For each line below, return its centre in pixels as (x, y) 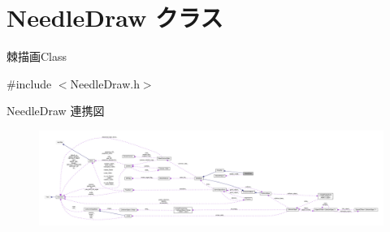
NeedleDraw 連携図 (56, 111)
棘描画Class (37, 56)
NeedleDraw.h (105, 83)
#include (29, 83)
